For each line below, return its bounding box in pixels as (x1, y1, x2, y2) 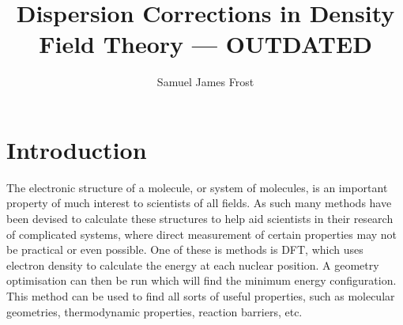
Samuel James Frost (156, 74, 254, 90)
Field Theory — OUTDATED (39, 28, 372, 60)
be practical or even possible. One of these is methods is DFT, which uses (6, 241, 363, 258)
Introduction (6, 133, 147, 165)
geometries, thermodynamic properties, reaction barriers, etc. (6, 303, 303, 319)
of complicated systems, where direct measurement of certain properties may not (6, 225, 397, 242)
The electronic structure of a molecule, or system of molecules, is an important (6, 179, 388, 195)
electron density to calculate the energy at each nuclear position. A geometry (6, 256, 379, 273)
